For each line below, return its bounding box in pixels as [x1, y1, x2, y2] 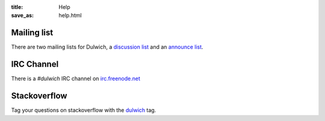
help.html [58, 12, 82, 19]
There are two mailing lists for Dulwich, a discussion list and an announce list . [11, 43, 204, 51]
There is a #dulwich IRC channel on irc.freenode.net [11, 75, 141, 82]
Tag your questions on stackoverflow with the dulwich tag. [11, 107, 156, 114]
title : [11, 4, 23, 10]
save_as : [11, 12, 34, 19]
